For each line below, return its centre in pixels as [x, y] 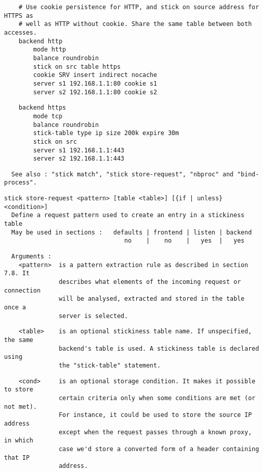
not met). [21, 407]
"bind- [248, 174]
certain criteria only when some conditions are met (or [157, 398]
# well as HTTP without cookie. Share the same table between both [135, 24]
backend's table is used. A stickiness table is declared [159, 348]
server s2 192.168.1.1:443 [79, 159]
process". [21, 183]
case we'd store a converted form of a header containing [159, 449]
